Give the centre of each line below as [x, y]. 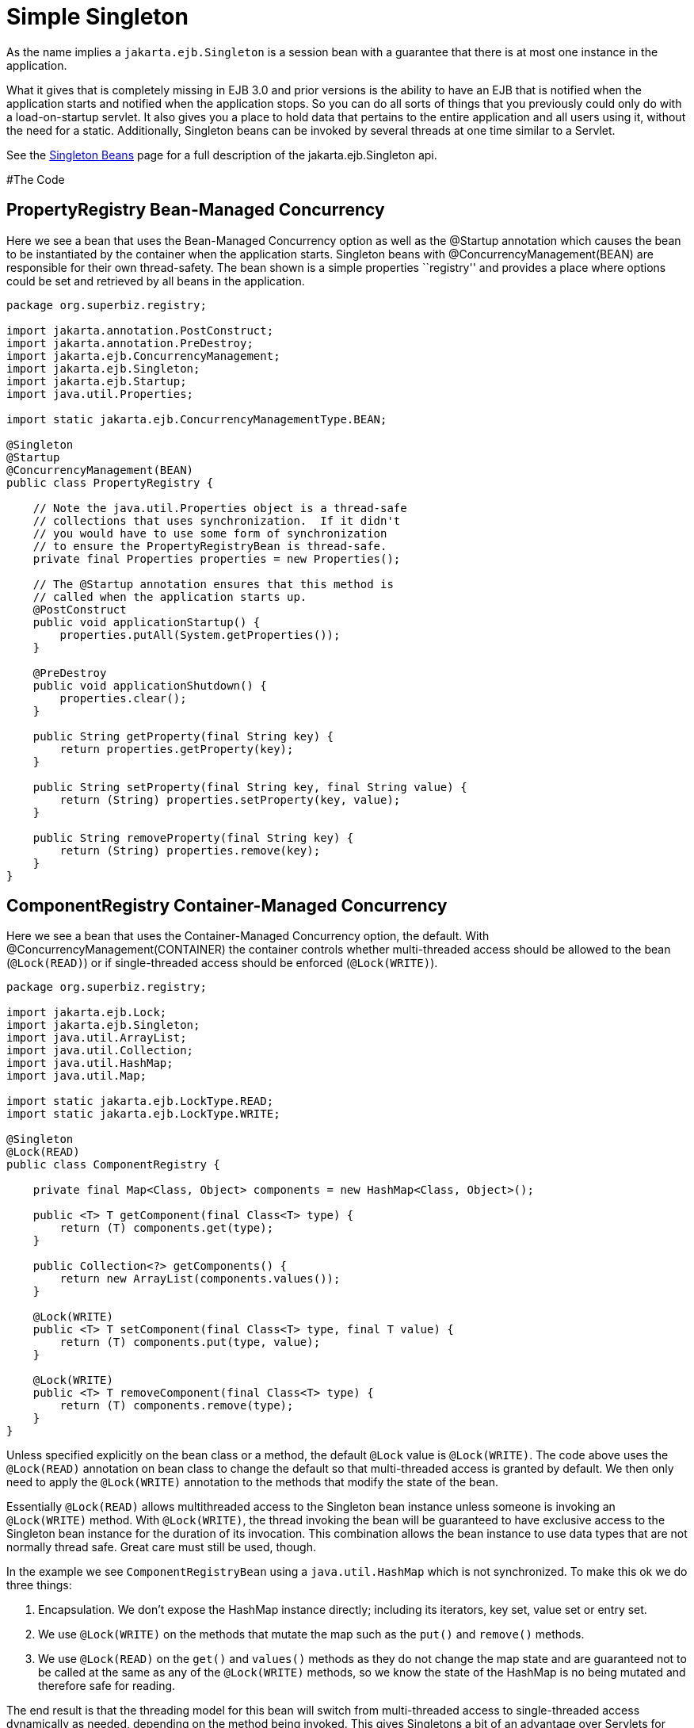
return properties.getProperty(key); [177, 749]
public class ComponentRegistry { [113, 1165]
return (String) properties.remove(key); [190, 850]
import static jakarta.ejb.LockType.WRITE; [143, 1114]
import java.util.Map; [77, 1076]
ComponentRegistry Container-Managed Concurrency [227, 906]
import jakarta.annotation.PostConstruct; [140, 330]
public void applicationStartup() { [147, 622]
